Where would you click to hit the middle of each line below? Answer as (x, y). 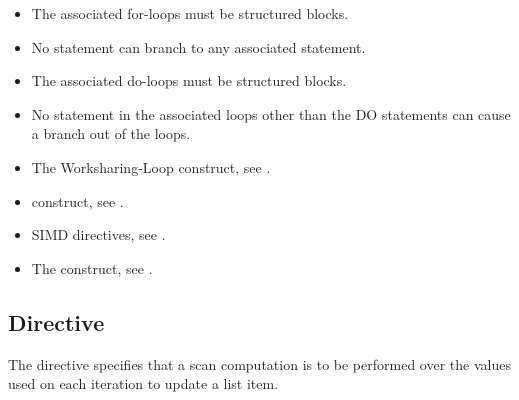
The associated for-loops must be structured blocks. (190, 13)
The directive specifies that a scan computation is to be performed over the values (259, 363)
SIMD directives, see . (98, 234)
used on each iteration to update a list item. (143, 383)
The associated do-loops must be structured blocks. (189, 80)
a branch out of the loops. (111, 133)
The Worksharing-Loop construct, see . (151, 166)
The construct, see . (92, 267)
